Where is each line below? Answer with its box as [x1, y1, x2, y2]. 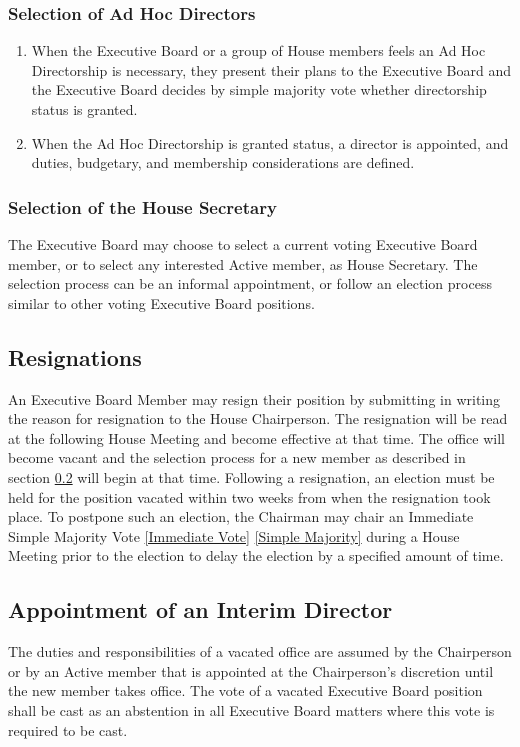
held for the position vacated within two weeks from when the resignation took [8, 486, 491, 507]
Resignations [8, 341, 142, 372]
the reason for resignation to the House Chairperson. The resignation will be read [8, 408, 508, 429]
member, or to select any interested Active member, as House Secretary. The [8, 253, 478, 274]
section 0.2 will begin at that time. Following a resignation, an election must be [8, 466, 495, 487]
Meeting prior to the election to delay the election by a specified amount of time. [8, 545, 504, 566]
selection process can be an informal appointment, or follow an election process [8, 273, 492, 294]
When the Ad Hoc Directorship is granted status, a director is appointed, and [31, 132, 509, 153]
